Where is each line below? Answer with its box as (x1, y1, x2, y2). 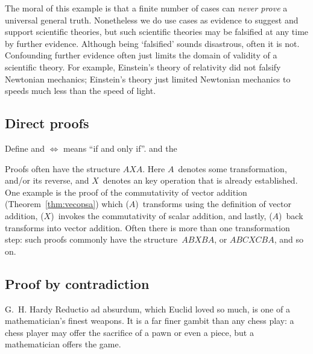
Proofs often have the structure (5, 162, 121, 175)
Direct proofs (5, 114, 89, 132)
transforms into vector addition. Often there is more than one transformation (5, 221, 290, 234)
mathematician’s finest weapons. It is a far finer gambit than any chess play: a (5, 314, 294, 327)
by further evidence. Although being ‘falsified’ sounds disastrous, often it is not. (5, 37, 300, 49)
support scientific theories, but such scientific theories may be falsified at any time (5, 25, 309, 38)
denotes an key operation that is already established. (103, 174, 298, 187)
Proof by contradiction (5, 274, 150, 293)
